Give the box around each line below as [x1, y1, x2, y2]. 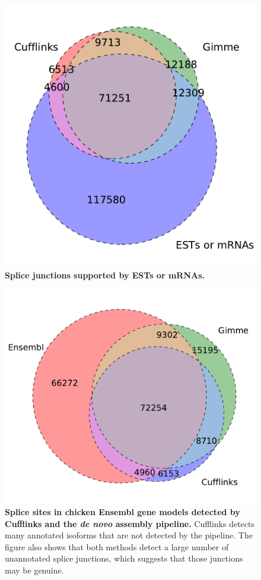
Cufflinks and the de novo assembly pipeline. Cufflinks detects [5, 517, 255, 529]
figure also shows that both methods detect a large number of [5, 540, 229, 553]
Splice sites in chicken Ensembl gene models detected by [5, 506, 240, 518]
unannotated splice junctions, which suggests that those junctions [5, 552, 243, 565]
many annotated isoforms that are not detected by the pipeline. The [5, 529, 253, 541]
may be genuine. [5, 564, 64, 576]
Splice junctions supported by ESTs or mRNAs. [5, 268, 205, 281]
